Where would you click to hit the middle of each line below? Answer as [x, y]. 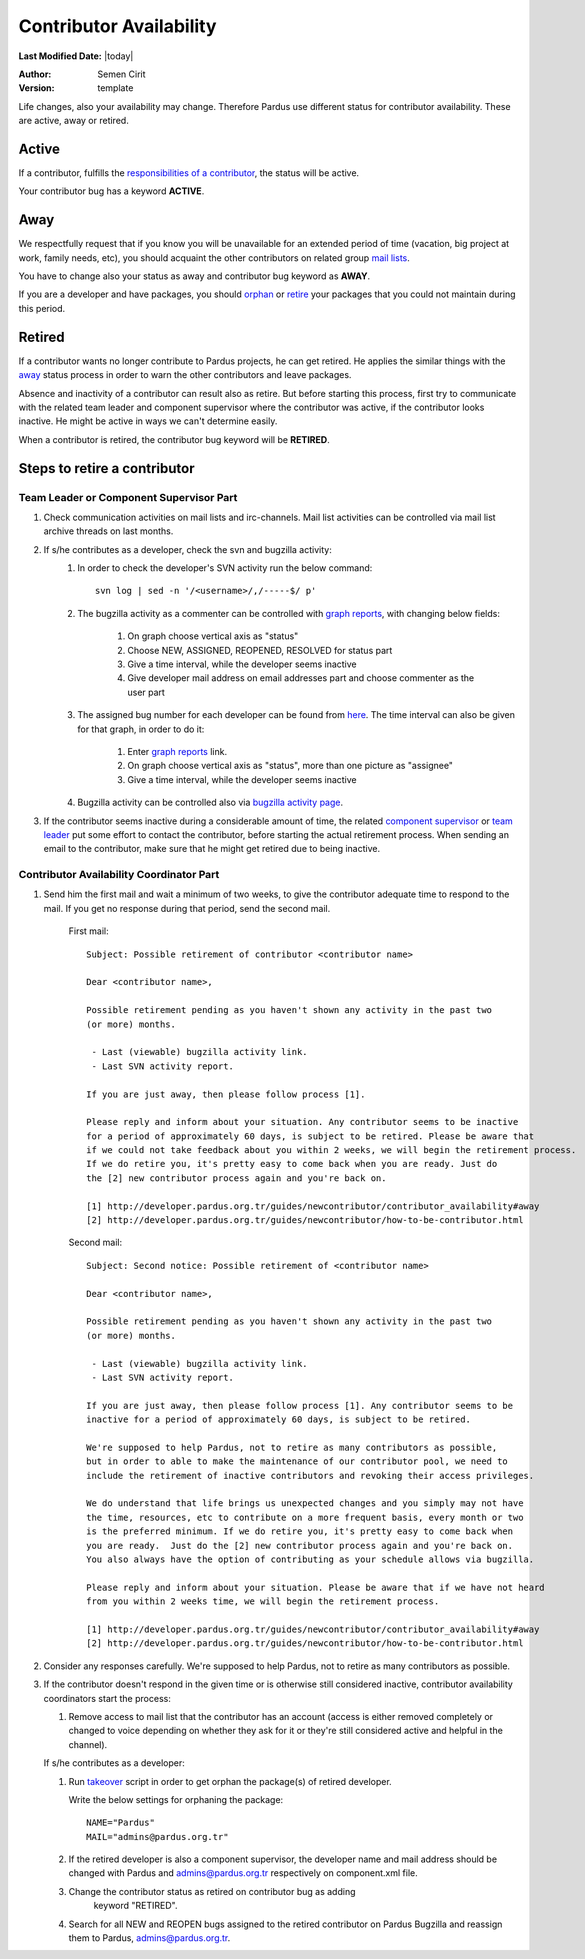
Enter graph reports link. [177, 751]
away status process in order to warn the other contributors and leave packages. [185, 375]
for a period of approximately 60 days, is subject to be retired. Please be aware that [310, 1136]
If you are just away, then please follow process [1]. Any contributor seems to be [300, 1405]
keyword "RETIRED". [135, 1906]
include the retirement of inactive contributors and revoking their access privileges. [310, 1475]
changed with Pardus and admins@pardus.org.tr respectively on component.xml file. [243, 1873]
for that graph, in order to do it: [141, 729]
